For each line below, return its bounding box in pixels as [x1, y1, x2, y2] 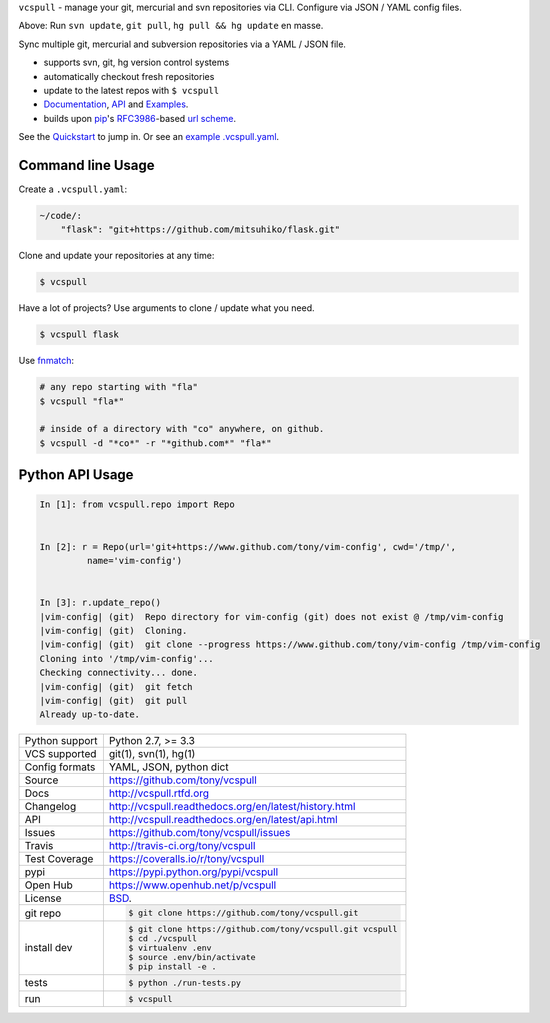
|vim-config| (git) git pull [39, 695, 188, 706]
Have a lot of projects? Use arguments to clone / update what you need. [18, 302, 315, 314]
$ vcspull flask [39, 329, 120, 340]
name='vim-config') [86, 555, 183, 567]
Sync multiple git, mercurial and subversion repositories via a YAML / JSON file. [18, 38, 347, 50]
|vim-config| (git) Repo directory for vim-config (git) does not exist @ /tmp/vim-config [39, 611, 504, 622]
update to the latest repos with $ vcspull [43, 84, 220, 96]
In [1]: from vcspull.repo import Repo [39, 499, 235, 510]
